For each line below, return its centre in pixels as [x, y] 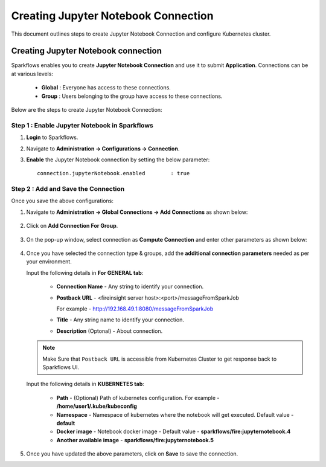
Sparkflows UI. [61, 367]
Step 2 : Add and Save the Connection [68, 189]
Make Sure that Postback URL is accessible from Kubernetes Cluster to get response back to [160, 359]
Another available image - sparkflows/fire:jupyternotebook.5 [135, 440]
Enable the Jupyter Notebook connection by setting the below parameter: [118, 159]
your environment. [49, 262]
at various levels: [32, 74]
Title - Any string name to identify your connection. [120, 320]
